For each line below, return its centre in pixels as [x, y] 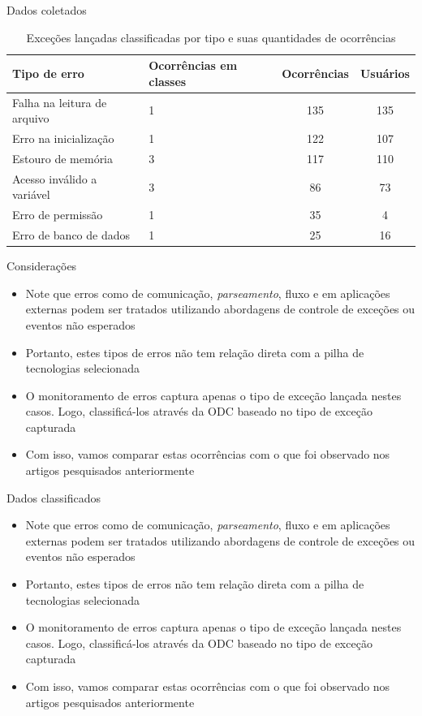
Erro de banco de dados [71, 235]
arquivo [31, 118]
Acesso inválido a [55, 178]
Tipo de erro [48, 73]
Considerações [42, 266]
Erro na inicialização [63, 138]
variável [31, 194]
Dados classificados [54, 497]
